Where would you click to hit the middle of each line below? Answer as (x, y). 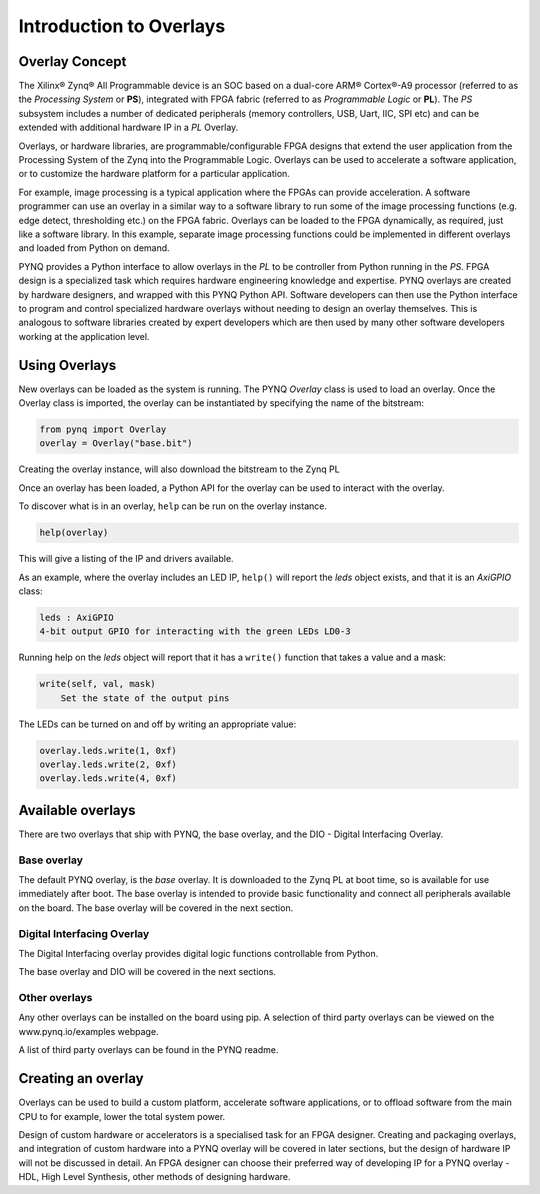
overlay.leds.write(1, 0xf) (108, 750)
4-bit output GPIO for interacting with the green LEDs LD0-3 (195, 631)
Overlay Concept (72, 61)
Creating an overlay (81, 1078)
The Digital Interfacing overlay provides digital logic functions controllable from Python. (198, 953)
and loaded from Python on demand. (94, 248)
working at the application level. (84, 336)
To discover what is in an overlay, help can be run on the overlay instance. (172, 506)
